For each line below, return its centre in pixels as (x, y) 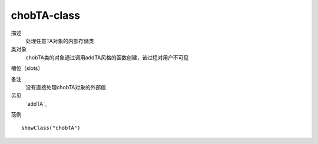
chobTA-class (46, 15)
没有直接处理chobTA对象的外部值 (66, 87)
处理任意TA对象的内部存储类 (60, 41)
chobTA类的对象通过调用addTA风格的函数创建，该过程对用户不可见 (107, 57)
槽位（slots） (27, 68)
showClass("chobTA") (51, 128)
